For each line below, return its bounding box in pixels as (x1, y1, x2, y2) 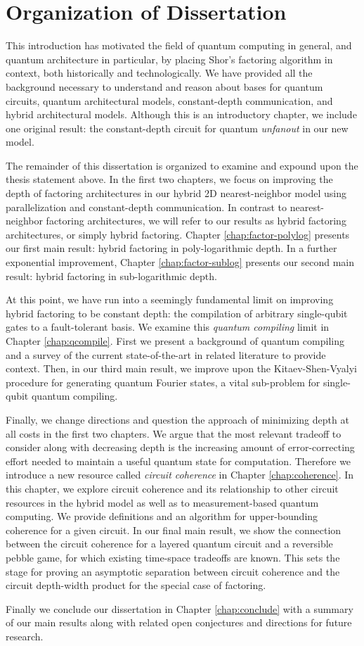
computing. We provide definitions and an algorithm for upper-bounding (6, 509, 318, 524)
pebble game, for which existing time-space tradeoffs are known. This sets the (6, 550, 340, 564)
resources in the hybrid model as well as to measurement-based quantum (6, 495, 319, 509)
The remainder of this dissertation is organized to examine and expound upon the (6, 158, 358, 172)
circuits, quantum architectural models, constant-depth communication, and (6, 93, 333, 108)
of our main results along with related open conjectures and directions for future (6, 615, 352, 630)
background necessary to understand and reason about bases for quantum (6, 79, 323, 94)
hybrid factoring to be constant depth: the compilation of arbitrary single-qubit (6, 305, 348, 320)
